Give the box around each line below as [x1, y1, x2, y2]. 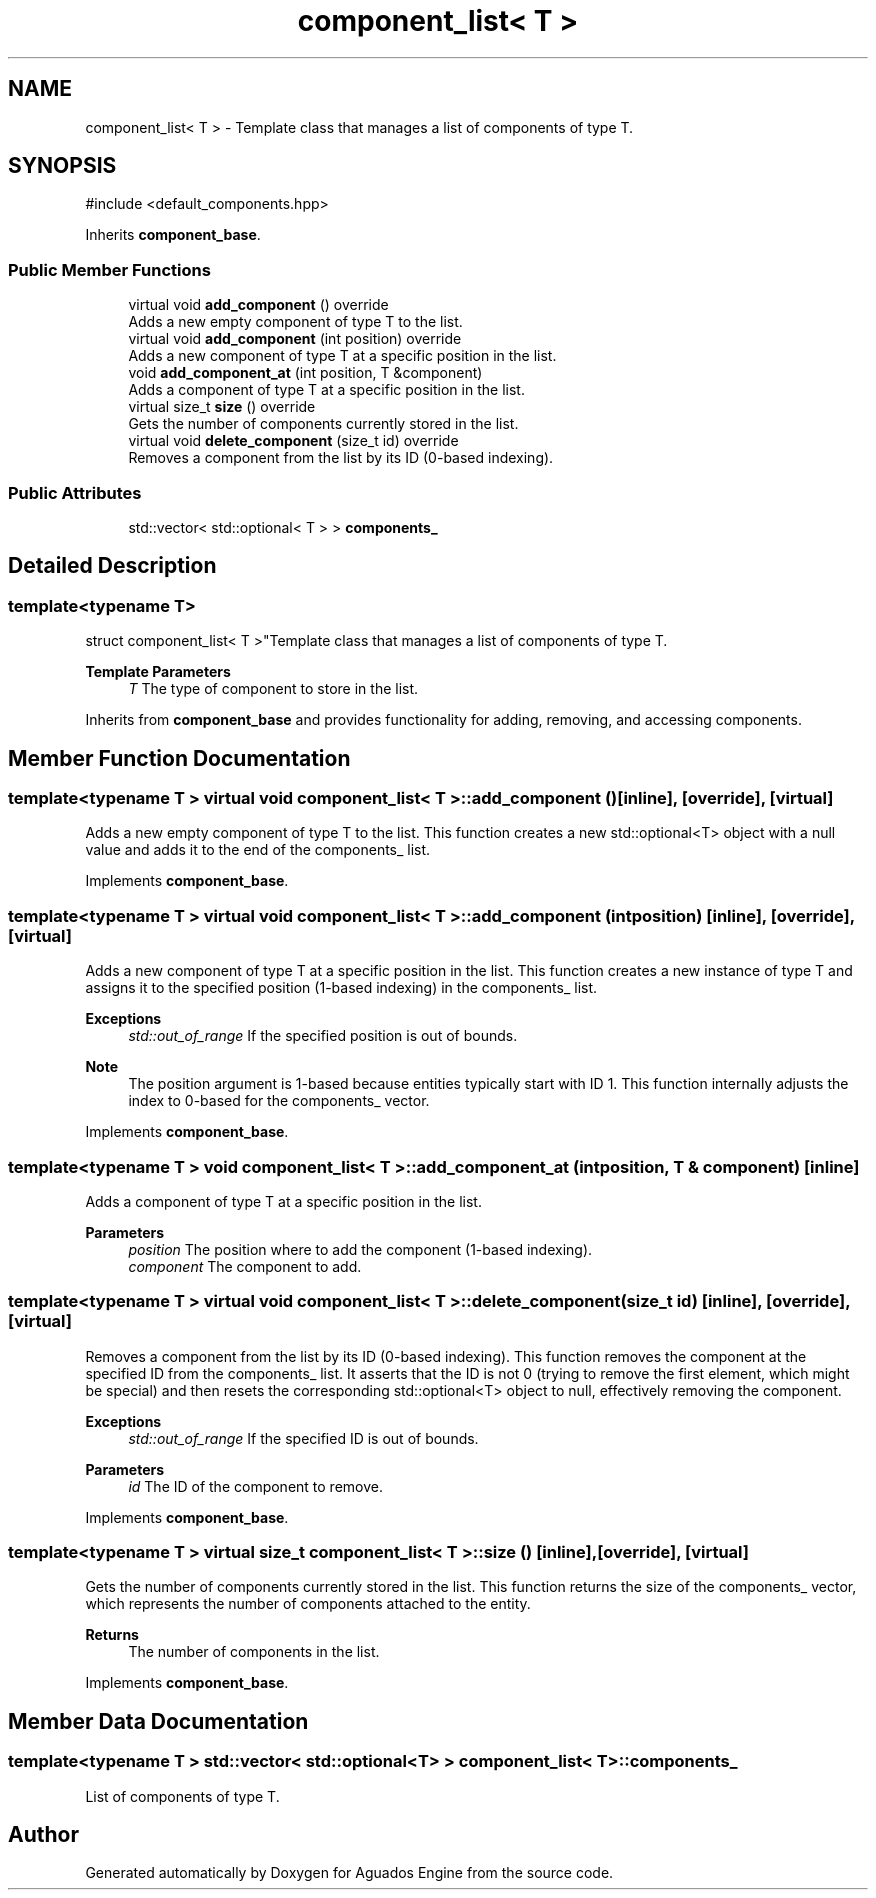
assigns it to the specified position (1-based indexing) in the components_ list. [85, 979, 598, 997]
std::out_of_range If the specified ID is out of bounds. [128, 1429, 479, 1447]
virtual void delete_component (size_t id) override [128, 432, 459, 450]
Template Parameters [85, 663, 231, 681]
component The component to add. [128, 1257, 362, 1275]
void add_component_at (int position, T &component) [128, 364, 483, 382]
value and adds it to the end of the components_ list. [85, 841, 431, 859]
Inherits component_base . [85, 226, 261, 244]
